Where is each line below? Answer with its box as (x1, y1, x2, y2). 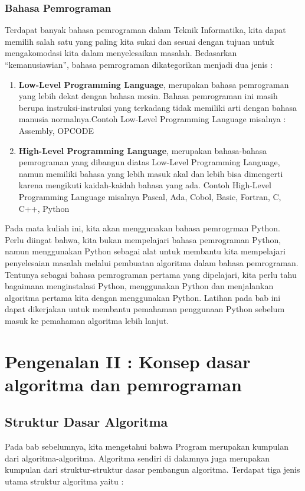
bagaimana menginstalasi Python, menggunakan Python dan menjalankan (5, 280, 274, 292)
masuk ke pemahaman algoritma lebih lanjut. (5, 314, 169, 326)
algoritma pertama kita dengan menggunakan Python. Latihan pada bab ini (5, 291, 281, 303)
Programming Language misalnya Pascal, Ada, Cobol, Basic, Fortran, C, (18, 190, 281, 202)
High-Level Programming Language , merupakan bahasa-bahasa (18, 144, 267, 156)
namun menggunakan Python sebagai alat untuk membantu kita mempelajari (5, 245, 286, 257)
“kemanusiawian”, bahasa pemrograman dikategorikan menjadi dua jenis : (5, 58, 273, 70)
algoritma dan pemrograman (5, 372, 242, 396)
